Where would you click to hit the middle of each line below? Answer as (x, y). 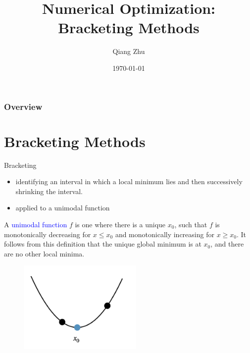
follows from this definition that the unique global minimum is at (103, 244)
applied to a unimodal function (63, 208)
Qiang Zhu (129, 51)
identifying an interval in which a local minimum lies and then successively (129, 181)
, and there (227, 244)
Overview (23, 106)
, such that (191, 224)
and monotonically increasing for (165, 234)
